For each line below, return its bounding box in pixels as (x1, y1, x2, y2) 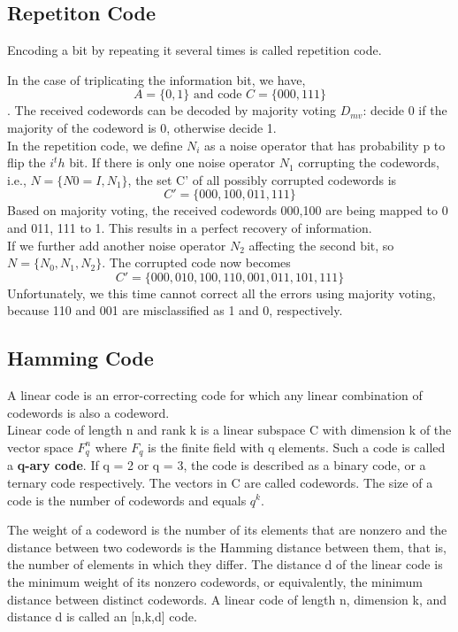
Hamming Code (7, 344, 154, 372)
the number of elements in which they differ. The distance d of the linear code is (7, 555, 443, 574)
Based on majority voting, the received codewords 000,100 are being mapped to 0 (7, 201, 448, 220)
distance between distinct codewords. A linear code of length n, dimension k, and (7, 590, 447, 608)
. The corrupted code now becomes (102, 253, 291, 272)
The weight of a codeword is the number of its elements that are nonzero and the (7, 520, 447, 539)
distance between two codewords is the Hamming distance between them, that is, (7, 537, 447, 556)
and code (194, 89, 242, 102)
